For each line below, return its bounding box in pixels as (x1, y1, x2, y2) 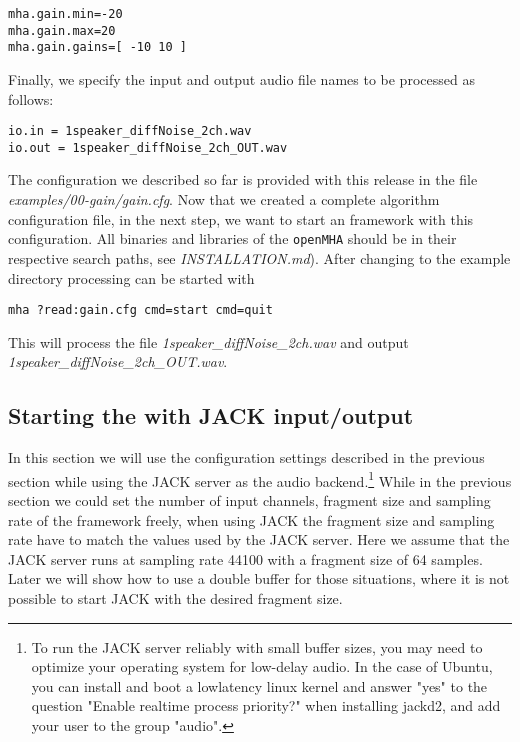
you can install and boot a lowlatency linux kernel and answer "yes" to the (31, 675, 488, 696)
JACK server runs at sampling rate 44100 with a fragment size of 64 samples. (8, 548, 483, 569)
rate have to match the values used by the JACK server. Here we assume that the (8, 529, 510, 550)
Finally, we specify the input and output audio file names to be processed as (8, 68, 475, 89)
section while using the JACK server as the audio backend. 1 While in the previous (8, 467, 512, 491)
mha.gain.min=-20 (8, 7, 123, 21)
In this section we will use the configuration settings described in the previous (8, 447, 485, 468)
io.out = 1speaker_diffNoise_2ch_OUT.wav (8, 140, 288, 155)
